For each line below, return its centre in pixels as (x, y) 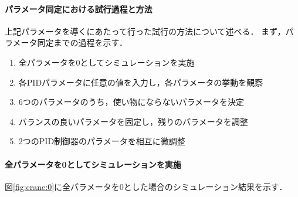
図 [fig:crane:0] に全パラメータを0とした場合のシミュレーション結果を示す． (146, 186)
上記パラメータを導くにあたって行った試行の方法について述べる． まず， (145, 31)
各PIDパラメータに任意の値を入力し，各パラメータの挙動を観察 (141, 82)
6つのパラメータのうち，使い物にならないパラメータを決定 (131, 102)
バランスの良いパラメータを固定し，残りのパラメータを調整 (133, 121)
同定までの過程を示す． (82, 43)
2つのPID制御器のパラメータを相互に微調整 (102, 141)
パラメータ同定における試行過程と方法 (79, 9)
